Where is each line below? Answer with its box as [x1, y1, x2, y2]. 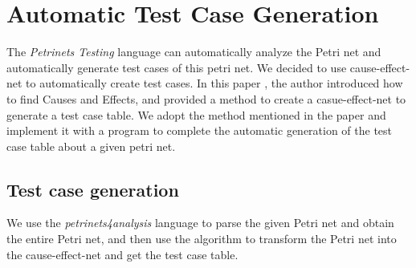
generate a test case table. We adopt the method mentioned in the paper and [6, 106, 386, 123]
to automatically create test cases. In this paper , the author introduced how [26, 75, 403, 91]
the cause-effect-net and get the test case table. [6, 246, 239, 262]
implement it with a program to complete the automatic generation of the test [6, 122, 393, 139]
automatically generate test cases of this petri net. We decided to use [6, 59, 347, 75]
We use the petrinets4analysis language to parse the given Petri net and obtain [6, 214, 394, 231]
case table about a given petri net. [6, 137, 176, 154]
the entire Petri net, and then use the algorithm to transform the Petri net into [6, 230, 397, 247]
